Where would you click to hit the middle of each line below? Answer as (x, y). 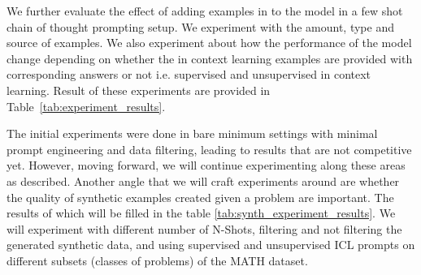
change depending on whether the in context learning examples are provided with (210, 58)
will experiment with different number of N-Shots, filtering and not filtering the (204, 228)
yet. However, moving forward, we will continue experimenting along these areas (206, 165)
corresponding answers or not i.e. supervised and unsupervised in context (189, 74)
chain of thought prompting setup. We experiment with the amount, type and (200, 26)
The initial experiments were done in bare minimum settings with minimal (192, 133)
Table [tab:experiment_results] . (86, 106)
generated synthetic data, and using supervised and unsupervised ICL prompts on (211, 245)
